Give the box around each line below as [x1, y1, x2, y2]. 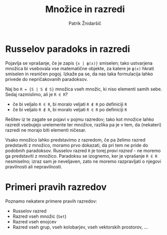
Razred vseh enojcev [12, 218, 57, 224]
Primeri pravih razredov [5, 181, 107, 193]
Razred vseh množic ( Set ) [12, 213, 67, 219]
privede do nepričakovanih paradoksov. [5, 76, 88, 82]
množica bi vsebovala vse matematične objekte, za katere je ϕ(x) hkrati [5, 65, 154, 71]
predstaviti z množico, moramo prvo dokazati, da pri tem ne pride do [5, 142, 148, 148]
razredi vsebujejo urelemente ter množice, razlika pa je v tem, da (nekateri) [5, 121, 162, 127]
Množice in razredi [45, 4, 125, 15]
